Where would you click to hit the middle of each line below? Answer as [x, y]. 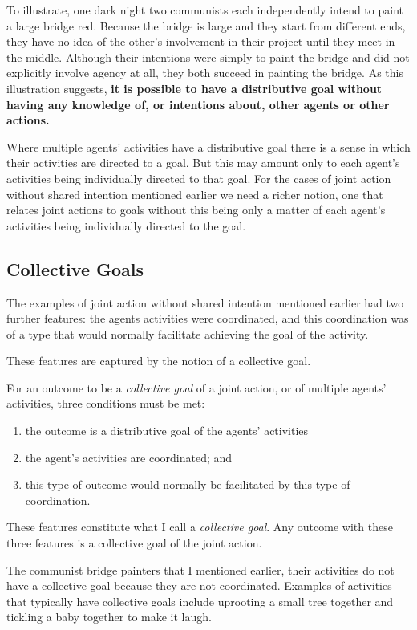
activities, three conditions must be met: [106, 403]
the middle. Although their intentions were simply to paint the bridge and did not [208, 57]
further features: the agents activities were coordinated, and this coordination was [208, 318]
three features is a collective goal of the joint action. [134, 543]
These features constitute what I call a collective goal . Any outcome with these [200, 527]
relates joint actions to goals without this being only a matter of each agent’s [196, 210]
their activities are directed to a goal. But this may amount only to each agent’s [203, 163]
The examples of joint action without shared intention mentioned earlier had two [205, 302]
